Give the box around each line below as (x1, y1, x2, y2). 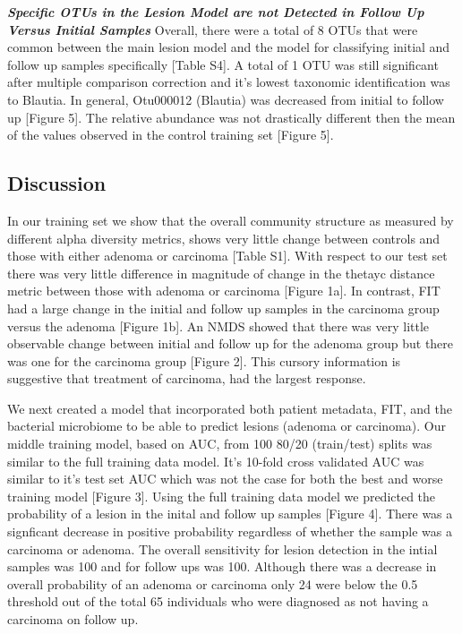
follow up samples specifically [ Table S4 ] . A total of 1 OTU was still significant (7, 55, 439, 73)
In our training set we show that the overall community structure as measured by (7, 210, 454, 229)
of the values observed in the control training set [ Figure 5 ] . (7, 125, 334, 144)
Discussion (7, 169, 107, 197)
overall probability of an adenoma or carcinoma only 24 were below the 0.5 (7, 574, 418, 593)
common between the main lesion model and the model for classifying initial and (7, 38, 450, 56)
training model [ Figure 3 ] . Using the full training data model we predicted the (7, 486, 436, 505)
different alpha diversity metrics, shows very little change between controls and (7, 228, 441, 247)
